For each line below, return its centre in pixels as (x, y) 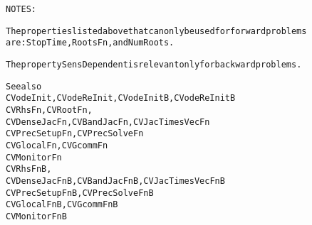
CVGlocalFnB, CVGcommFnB (62, 205)
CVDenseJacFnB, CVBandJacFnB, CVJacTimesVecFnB (115, 181)
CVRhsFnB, (29, 169)
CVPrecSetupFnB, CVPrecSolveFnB (80, 193)
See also (24, 86)
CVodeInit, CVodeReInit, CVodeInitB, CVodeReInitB (121, 98)
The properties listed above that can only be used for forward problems (156, 31)
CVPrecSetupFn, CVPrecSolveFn (75, 134)
